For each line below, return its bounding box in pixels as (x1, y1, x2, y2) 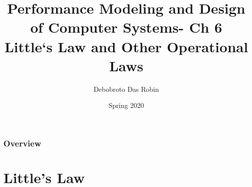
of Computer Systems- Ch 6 (30, 17, 222, 37)
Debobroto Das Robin (93, 83, 159, 94)
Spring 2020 (108, 100, 144, 110)
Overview (3, 137, 41, 149)
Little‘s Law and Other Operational (4, 36, 248, 56)
